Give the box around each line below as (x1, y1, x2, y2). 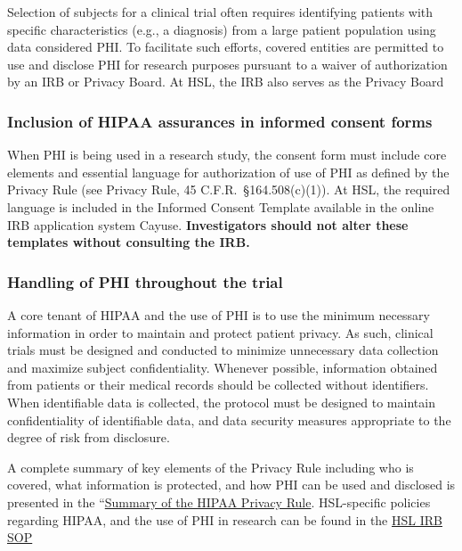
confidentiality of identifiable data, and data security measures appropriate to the (7, 410, 451, 429)
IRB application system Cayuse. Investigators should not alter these (7, 215, 409, 234)
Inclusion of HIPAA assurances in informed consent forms (7, 110, 433, 132)
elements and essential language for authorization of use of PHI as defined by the (7, 162, 450, 181)
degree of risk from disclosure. (7, 428, 170, 447)
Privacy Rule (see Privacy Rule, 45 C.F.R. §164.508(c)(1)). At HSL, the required (7, 180, 450, 199)
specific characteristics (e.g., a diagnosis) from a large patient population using (7, 20, 436, 38)
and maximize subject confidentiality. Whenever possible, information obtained (7, 358, 438, 376)
